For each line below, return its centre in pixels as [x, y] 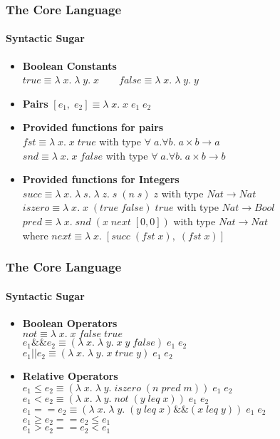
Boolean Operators [70, 322]
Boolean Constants [69, 65]
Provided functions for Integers [101, 179]
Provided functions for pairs [93, 127]
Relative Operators [70, 376]
